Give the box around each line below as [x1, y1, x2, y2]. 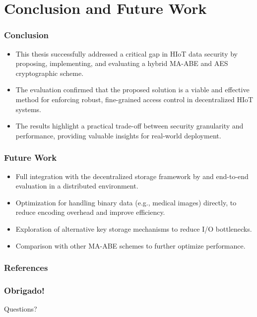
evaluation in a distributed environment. [15, 181, 138, 191]
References [4, 261, 48, 274]
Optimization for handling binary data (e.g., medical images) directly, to [15, 197, 237, 207]
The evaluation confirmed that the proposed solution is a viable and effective [15, 84, 250, 95]
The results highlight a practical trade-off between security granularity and [15, 121, 244, 131]
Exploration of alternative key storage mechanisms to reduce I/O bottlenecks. [15, 223, 252, 234]
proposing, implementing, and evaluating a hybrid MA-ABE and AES [15, 58, 228, 68]
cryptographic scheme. [15, 67, 84, 78]
